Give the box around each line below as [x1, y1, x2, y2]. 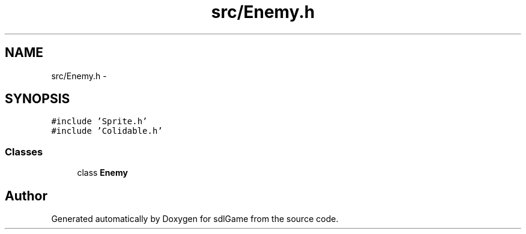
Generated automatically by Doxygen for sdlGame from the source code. [51, 214, 339, 224]
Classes [5, 145, 43, 158]
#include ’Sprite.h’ [51, 116, 148, 127]
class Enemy [77, 167, 128, 178]
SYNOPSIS [5, 91, 70, 107]
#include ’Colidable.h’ [51, 126, 163, 136]
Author [5, 188, 47, 203]
